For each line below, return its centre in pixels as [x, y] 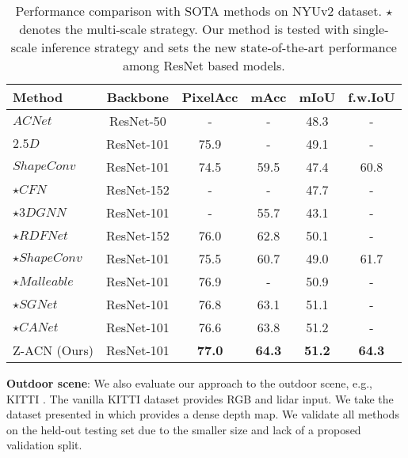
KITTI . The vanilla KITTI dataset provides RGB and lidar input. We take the [200, 398]
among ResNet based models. [204, 65]
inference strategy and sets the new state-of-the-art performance [219, 47]
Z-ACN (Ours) [53, 350]
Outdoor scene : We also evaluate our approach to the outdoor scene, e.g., [190, 383]
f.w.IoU [372, 97]
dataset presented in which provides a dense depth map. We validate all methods [203, 414]
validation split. [44, 445]
